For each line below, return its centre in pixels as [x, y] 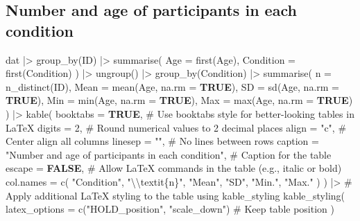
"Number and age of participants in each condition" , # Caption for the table [169, 154]
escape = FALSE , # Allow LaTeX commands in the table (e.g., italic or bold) [174, 168]
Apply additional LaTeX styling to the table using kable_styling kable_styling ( [175, 195]
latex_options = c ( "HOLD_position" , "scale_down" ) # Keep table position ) [170, 209]
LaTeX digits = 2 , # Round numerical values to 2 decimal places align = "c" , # [176, 127]
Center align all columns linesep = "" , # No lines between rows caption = [162, 141]
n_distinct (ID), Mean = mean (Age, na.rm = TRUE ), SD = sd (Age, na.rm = [172, 86]
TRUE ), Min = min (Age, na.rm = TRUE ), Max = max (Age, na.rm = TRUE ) [179, 100]
